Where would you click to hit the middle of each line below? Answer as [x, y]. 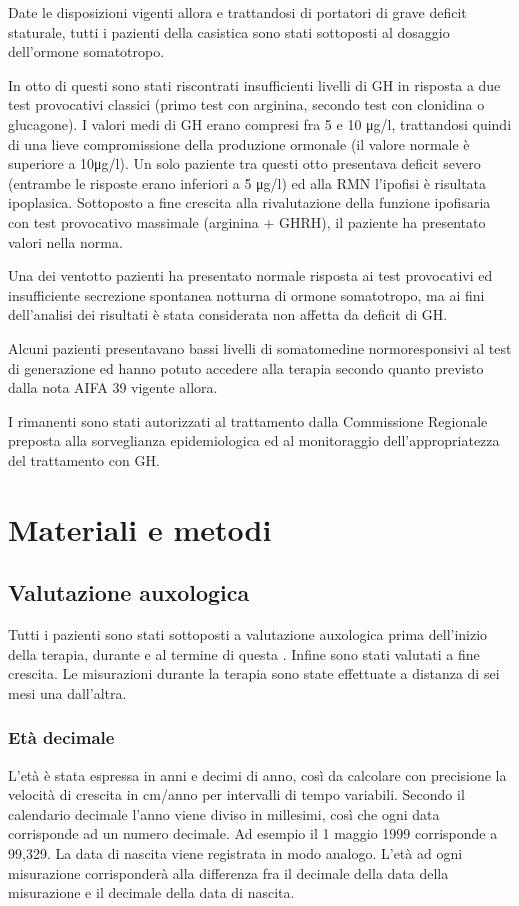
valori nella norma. [65, 241]
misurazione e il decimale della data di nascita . [151, 892]
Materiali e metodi [140, 528]
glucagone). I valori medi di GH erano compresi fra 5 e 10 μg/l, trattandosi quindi [260, 123]
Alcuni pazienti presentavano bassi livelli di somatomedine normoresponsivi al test [260, 347]
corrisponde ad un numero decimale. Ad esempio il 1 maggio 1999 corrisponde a [253, 833]
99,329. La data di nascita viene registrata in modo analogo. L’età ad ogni [235, 853]
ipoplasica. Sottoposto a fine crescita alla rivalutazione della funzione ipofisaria [249, 202]
